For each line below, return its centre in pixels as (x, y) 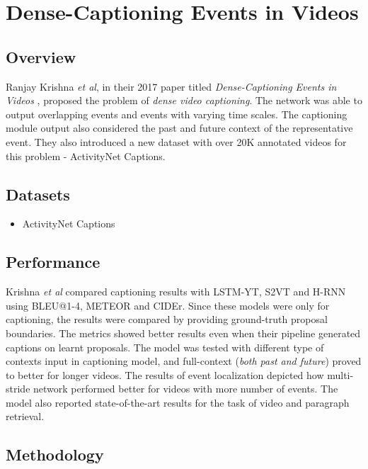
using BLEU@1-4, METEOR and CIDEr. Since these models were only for (168, 305)
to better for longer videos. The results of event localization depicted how (165, 374)
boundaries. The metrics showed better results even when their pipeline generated (183, 333)
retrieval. (25, 416)
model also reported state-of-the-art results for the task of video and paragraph (178, 402)
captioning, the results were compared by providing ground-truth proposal (167, 319)
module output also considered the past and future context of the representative (179, 128)
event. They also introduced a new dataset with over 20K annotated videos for (176, 141)
